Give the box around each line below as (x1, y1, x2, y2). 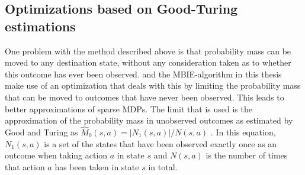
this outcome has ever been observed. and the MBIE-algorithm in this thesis (5, 67, 282, 80)
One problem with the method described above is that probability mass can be (5, 44, 291, 57)
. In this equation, (210, 125, 276, 138)
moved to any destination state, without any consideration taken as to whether (5, 56, 291, 69)
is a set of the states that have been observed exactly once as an (44, 137, 277, 150)
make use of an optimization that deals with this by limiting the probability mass (5, 79, 301, 92)
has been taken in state (54, 160, 139, 173)
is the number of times (206, 149, 288, 161)
